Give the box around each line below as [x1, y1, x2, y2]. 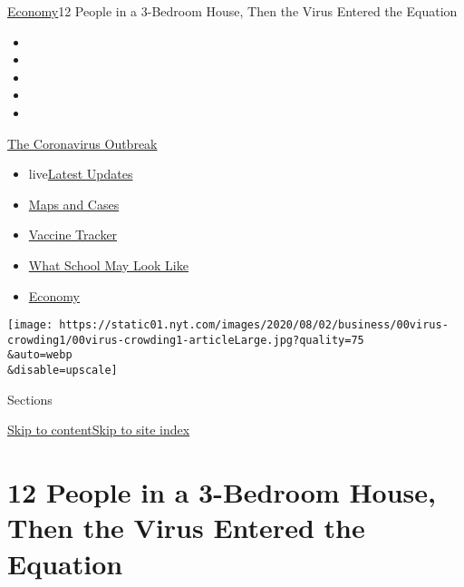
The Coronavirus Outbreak [7, 133, 158, 152]
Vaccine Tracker [28, 225, 118, 244]
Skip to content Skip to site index [7, 420, 190, 439]
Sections [7, 389, 53, 408]
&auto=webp [7, 348, 72, 362]
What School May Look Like [28, 255, 188, 274]
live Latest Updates [28, 164, 133, 183]
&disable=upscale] [7, 364, 118, 377]
